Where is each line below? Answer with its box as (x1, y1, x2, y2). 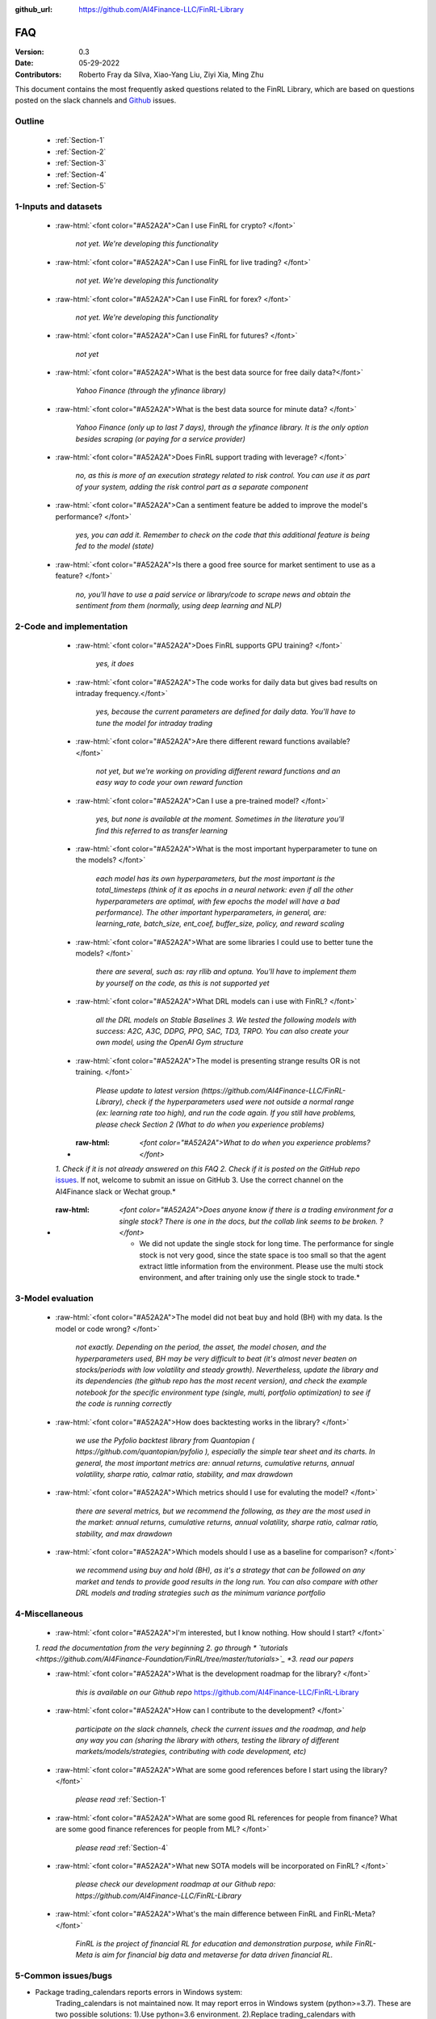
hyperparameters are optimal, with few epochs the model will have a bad (95, 896, 341, 906)
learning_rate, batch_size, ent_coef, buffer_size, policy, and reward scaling (95, 919, 345, 929)
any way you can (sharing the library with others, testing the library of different (75, 1735, 339, 1744)
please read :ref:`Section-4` (75, 1842, 169, 1853)
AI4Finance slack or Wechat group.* (55, 1186, 177, 1196)
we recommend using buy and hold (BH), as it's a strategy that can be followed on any (75, 1565, 366, 1575)
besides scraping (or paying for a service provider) (75, 434, 245, 443)
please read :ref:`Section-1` (75, 1794, 167, 1804)
